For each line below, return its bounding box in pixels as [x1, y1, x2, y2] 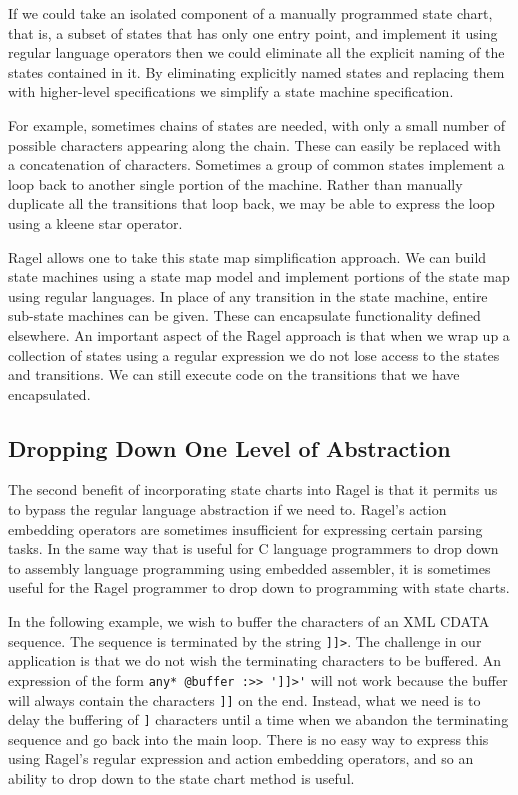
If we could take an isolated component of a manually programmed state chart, [8, 3, 493, 23]
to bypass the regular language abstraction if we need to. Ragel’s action [8, 499, 447, 520]
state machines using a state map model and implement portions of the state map [8, 266, 510, 287]
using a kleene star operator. [8, 212, 183, 233]
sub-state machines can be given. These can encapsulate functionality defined [8, 305, 481, 326]
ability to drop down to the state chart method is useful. [8, 768, 355, 789]
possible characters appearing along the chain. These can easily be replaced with [8, 134, 501, 155]
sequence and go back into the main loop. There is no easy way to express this [8, 728, 489, 749]
